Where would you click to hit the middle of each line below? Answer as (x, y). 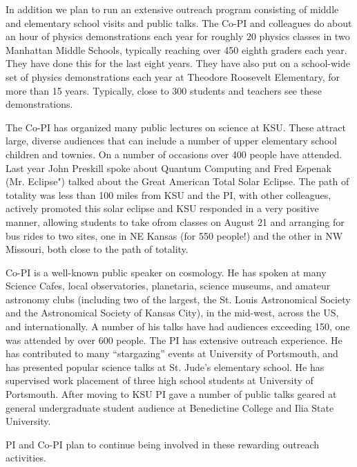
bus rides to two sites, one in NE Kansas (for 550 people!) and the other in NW (174, 235)
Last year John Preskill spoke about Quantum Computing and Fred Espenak (169, 168)
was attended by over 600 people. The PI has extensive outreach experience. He (174, 340)
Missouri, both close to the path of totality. (97, 249)
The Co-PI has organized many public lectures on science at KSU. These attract (176, 127)
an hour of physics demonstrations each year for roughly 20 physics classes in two (178, 36)
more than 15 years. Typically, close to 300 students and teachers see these (164, 90)
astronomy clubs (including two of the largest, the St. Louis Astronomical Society (178, 299)
